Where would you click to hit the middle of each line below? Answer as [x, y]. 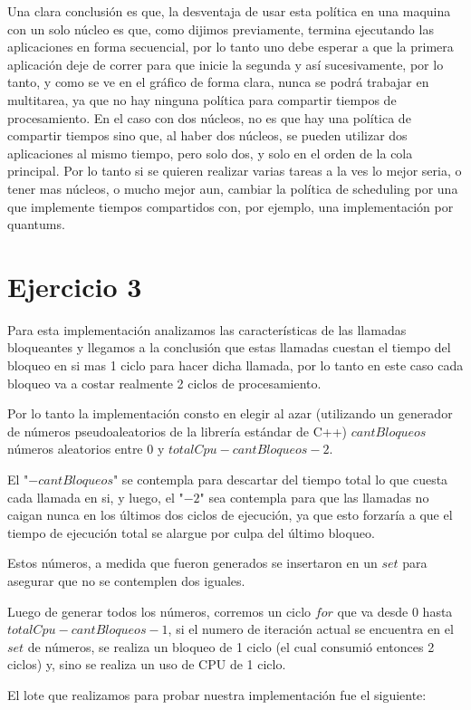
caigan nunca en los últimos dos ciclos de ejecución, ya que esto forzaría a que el [230, 515]
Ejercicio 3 [75, 286]
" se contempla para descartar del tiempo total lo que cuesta [280, 479]
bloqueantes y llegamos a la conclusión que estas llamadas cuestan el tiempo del [229, 347]
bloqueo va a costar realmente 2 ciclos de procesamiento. [164, 383]
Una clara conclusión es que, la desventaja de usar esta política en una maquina [229, 11]
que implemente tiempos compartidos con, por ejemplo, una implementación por [231, 206]
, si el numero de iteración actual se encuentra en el [311, 629]
